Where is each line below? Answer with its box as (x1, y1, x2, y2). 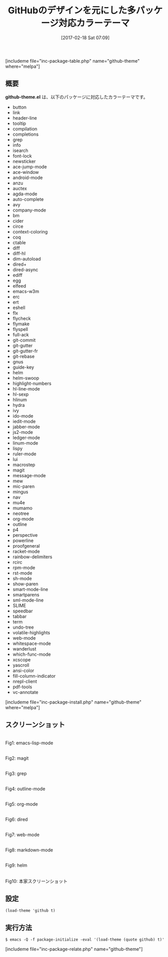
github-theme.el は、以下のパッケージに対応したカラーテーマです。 (5, 94, 148, 100)
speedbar (12, 608, 33, 614)
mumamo (12, 505, 33, 511)
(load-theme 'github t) (5, 908, 56, 913)
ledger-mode (12, 434, 41, 441)
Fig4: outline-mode (5, 786, 46, 792)
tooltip (12, 120, 26, 126)
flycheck (12, 315, 31, 321)
